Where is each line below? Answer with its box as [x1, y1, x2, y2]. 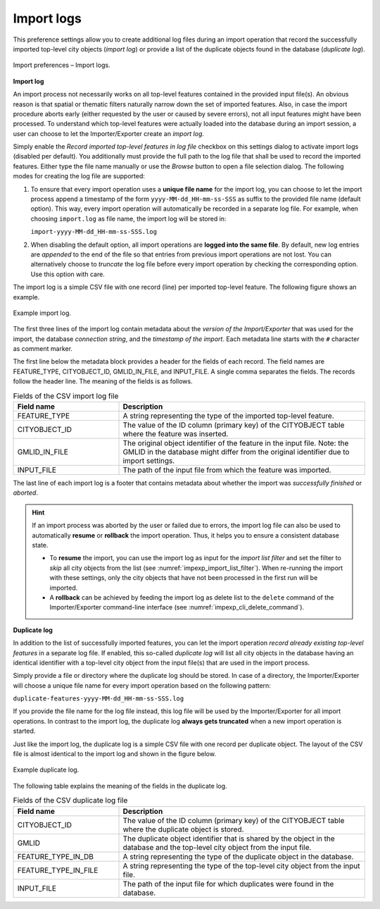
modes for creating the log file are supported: [13, 172, 146, 180]
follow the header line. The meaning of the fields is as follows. [13, 377, 193, 385]
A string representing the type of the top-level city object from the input [122, 860, 360, 870]
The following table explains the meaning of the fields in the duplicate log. [13, 781, 228, 790]
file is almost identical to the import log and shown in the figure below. [13, 750, 216, 758]
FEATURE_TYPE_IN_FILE [17, 865, 99, 875]
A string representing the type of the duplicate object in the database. [122, 851, 354, 861]
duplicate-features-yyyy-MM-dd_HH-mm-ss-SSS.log [13, 695, 184, 703]
